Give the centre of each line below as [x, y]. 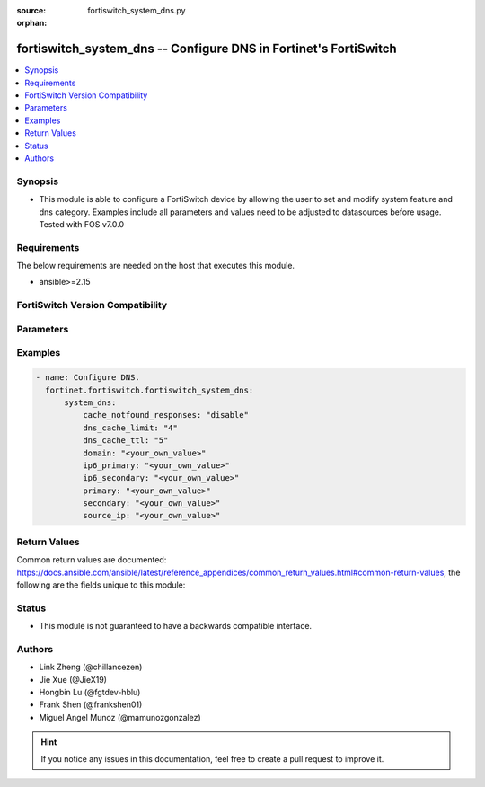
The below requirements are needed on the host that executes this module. [156, 266]
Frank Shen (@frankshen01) [91, 704]
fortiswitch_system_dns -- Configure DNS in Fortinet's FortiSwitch [207, 49]
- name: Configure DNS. [88, 378]
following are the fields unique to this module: [101, 585]
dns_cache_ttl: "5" [125, 441]
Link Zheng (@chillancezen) [91, 667]
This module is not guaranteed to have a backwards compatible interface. [176, 626]
